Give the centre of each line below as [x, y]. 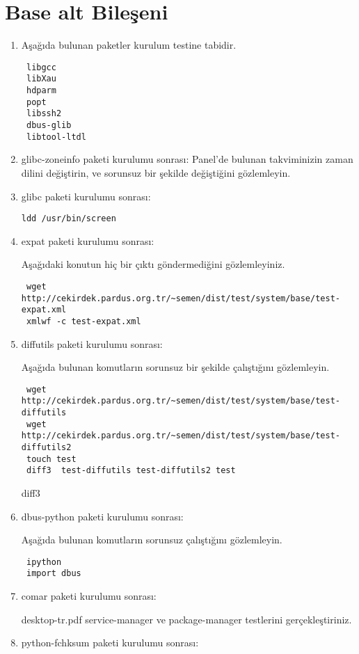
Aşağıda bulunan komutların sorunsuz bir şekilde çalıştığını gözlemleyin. [175, 367]
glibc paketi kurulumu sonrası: [86, 196]
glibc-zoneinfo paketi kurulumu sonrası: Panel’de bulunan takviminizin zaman [187, 159]
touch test [51, 459]
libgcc [41, 67]
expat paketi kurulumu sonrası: [88, 240]
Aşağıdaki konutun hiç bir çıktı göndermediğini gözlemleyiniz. [153, 264]
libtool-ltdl [56, 137]
